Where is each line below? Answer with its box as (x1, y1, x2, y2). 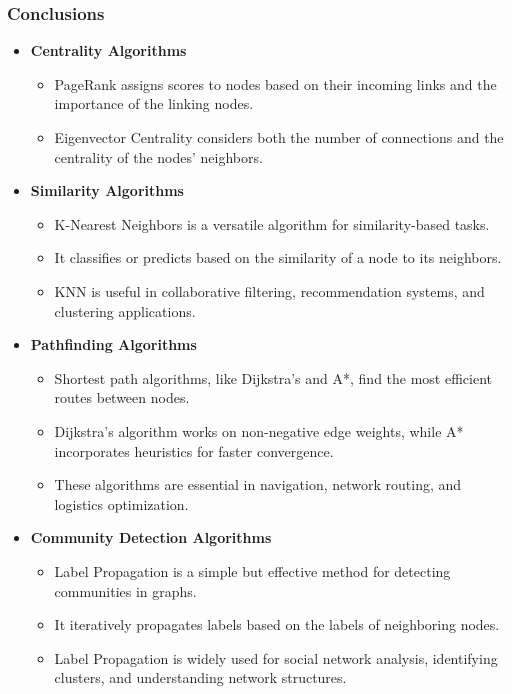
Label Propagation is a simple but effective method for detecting (54, 560, 451, 581)
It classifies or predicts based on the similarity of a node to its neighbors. (54, 247, 502, 268)
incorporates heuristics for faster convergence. (54, 440, 334, 461)
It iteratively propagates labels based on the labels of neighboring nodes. (54, 614, 500, 635)
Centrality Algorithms (30, 40, 187, 61)
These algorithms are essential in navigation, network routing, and (54, 474, 462, 495)
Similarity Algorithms (30, 180, 184, 201)
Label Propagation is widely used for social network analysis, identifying (54, 647, 498, 668)
